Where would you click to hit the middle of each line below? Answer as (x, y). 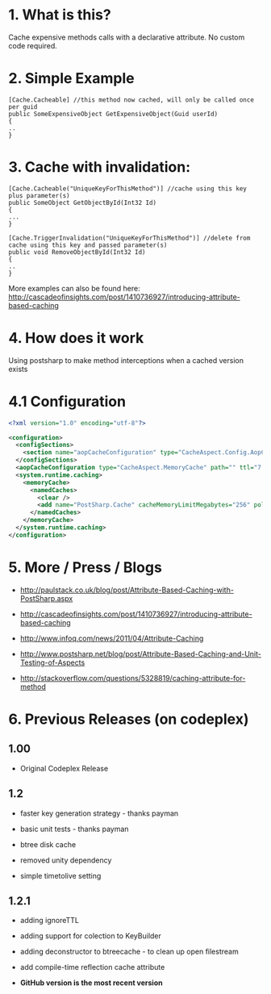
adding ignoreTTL (49, 921)
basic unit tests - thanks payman (74, 829)
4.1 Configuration (67, 401)
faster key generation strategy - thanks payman (99, 813)
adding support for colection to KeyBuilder (90, 936)
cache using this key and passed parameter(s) (88, 245)
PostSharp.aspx (46, 598)
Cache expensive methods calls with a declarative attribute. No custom (127, 37)
